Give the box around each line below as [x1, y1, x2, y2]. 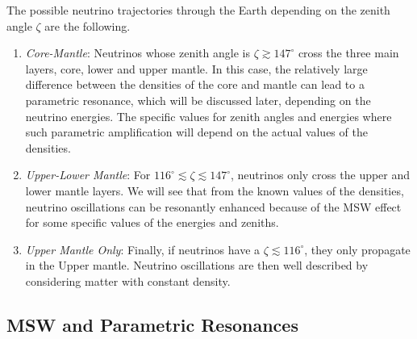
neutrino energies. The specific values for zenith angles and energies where [25, 107, 392, 124]
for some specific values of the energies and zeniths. [25, 214, 279, 231]
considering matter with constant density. [25, 272, 231, 289]
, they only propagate [304, 241, 411, 257]
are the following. [44, 17, 131, 34]
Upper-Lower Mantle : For [25, 166, 151, 183]
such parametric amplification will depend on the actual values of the [25, 123, 368, 140]
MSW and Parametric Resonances [6, 312, 298, 337]
